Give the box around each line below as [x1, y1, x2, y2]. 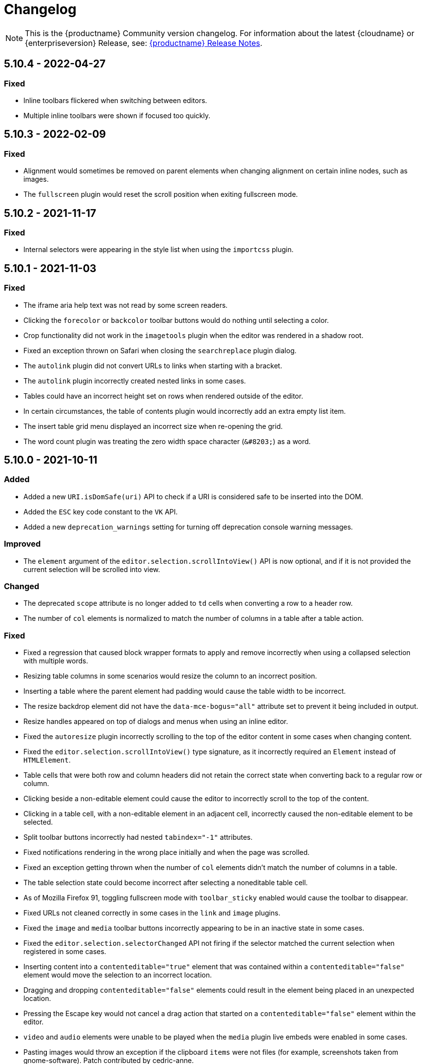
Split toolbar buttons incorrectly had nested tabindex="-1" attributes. [23, 833, 253, 842]
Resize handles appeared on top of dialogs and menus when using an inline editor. [23, 717, 288, 726]
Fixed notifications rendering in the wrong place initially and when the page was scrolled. [23, 848, 310, 857]
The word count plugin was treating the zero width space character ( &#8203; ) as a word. [23, 437, 311, 446]
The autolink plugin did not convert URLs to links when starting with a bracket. [23, 361, 283, 370]
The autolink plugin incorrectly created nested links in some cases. [23, 376, 246, 385]
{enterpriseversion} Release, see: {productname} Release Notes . [25, 38, 263, 48]
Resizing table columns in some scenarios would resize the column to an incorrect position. [23, 672, 317, 681]
